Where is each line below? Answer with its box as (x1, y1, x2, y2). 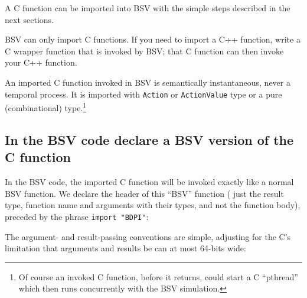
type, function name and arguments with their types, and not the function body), (5, 199, 301, 211)
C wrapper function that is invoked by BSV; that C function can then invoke (5, 44, 284, 57)
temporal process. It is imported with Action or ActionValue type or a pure (5, 88, 282, 100)
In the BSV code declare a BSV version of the (5, 130, 294, 148)
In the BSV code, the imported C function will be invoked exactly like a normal (5, 176, 294, 188)
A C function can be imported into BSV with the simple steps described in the (5, 2, 290, 14)
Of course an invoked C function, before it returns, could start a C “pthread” (18, 270, 298, 283)
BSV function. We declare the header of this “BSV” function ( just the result (5, 187, 284, 199)
